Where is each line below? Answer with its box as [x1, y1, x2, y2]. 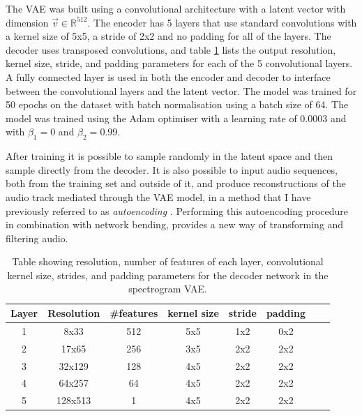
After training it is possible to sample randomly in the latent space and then [6, 149, 333, 163]
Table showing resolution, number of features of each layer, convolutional [12, 254, 324, 269]
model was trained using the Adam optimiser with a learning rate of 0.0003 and [6, 110, 347, 125]
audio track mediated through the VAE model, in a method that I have [6, 189, 311, 204]
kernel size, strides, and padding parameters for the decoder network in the [7, 267, 329, 282]
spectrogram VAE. [128, 281, 207, 296]
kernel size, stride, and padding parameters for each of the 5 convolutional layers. [6, 56, 353, 70]
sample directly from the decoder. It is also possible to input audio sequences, [6, 162, 338, 177]
